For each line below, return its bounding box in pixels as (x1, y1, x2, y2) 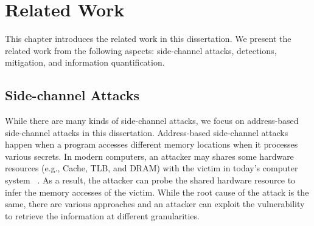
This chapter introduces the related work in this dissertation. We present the (5, 32, 291, 45)
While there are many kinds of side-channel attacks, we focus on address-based (5, 114, 299, 127)
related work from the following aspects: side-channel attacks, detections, (5, 44, 277, 56)
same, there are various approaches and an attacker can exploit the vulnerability (5, 197, 305, 210)
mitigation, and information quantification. (5, 56, 165, 69)
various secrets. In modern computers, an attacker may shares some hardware (5, 149, 294, 162)
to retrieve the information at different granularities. (5, 209, 200, 222)
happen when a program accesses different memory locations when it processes (5, 138, 298, 151)
